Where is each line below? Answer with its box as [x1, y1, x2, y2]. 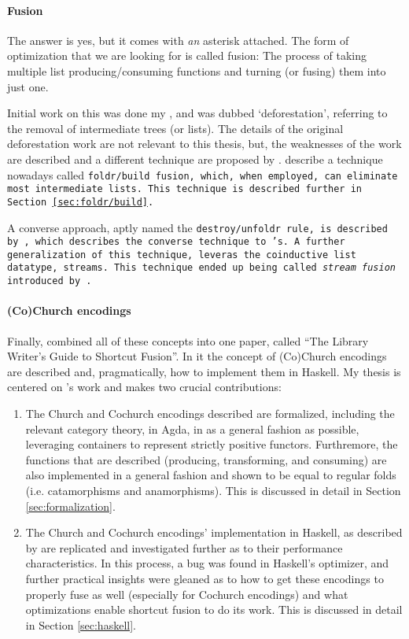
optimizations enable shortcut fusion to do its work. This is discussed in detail [25, 601, 403, 618]
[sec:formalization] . [25, 497, 116, 514]
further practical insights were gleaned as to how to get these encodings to [25, 570, 384, 586]
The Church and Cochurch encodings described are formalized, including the [25, 404, 395, 421]
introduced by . [7, 275, 92, 287]
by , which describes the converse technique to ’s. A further [7, 236, 345, 248]
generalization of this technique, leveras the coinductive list [7, 249, 356, 260]
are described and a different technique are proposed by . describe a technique [7, 150, 383, 167]
